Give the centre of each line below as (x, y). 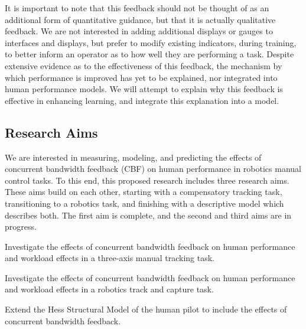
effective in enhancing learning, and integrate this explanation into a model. (142, 100)
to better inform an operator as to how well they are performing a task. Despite (149, 54)
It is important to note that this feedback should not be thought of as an (137, 8)
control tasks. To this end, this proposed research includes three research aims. (147, 180)
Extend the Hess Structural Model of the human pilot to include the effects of (146, 309)
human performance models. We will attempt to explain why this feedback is (144, 89)
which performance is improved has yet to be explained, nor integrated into (141, 77)
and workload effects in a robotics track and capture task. (109, 289)
